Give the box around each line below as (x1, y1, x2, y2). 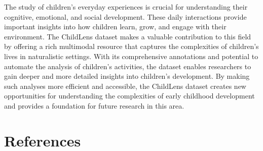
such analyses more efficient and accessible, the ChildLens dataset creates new (4, 80, 246, 91)
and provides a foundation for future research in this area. (4, 100, 184, 111)
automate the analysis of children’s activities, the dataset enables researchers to (4, 61, 251, 71)
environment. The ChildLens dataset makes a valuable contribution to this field (4, 31, 251, 41)
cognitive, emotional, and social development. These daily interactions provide (4, 11, 247, 22)
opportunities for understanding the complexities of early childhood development (4, 90, 255, 101)
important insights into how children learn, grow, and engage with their (4, 21, 227, 32)
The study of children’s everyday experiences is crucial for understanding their (4, 2, 248, 12)
